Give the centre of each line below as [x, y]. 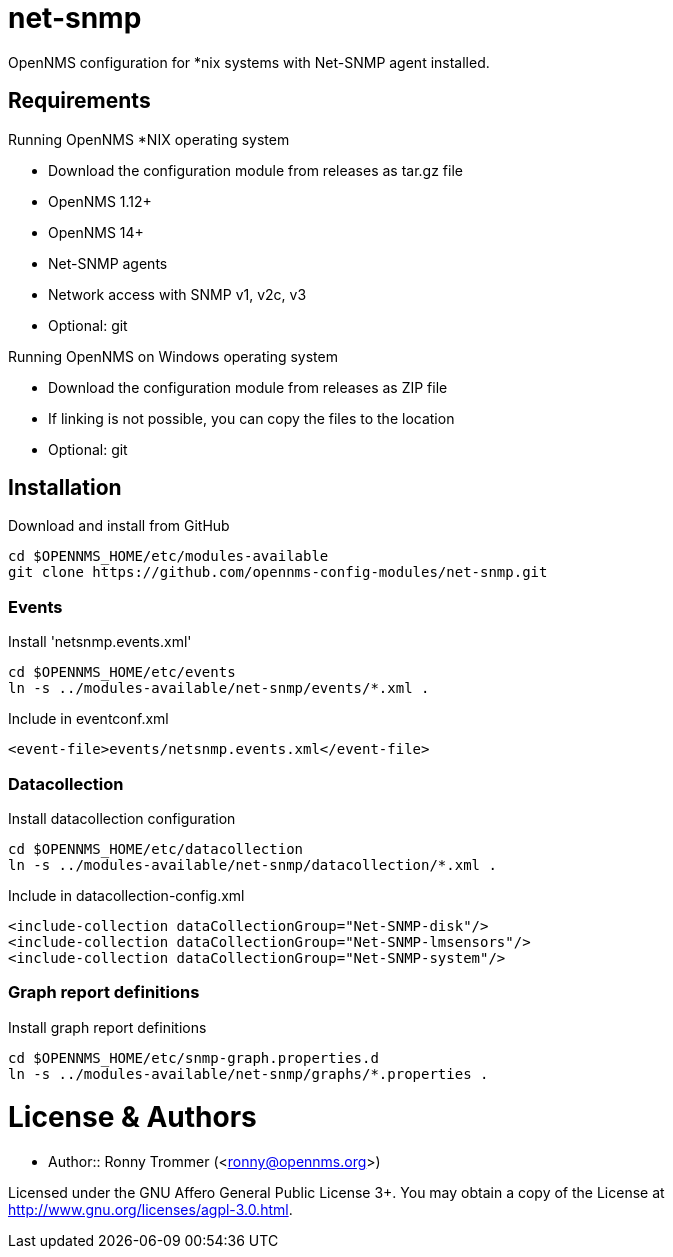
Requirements [79, 101]
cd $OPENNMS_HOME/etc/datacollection [156, 848]
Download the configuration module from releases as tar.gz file [255, 170]
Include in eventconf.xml [88, 719]
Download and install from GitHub [119, 526]
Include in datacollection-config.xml [126, 895]
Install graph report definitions [107, 1027]
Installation [65, 488]
